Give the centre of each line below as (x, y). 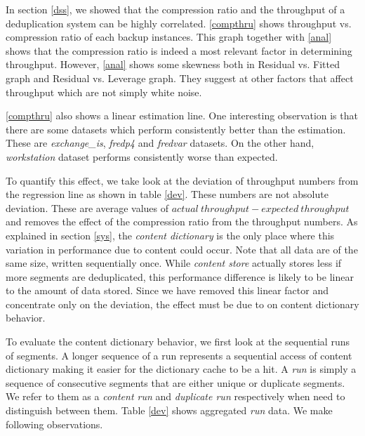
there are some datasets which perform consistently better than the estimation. (176, 129)
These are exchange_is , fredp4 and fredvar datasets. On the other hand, (160, 143)
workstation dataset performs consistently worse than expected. (142, 156)
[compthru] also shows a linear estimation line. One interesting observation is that (182, 115)
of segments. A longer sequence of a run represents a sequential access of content (179, 355)
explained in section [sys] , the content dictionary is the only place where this (170, 235)
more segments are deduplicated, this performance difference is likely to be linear (180, 276)
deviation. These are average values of (87, 207)
